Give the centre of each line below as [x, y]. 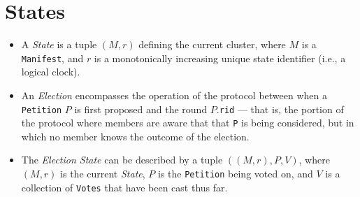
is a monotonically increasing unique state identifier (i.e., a [220, 58]
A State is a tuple [59, 44]
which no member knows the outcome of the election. [135, 136]
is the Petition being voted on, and [235, 174]
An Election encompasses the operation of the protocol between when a [174, 95]
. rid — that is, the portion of [280, 109]
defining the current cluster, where [212, 44]
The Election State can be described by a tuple [122, 160]
